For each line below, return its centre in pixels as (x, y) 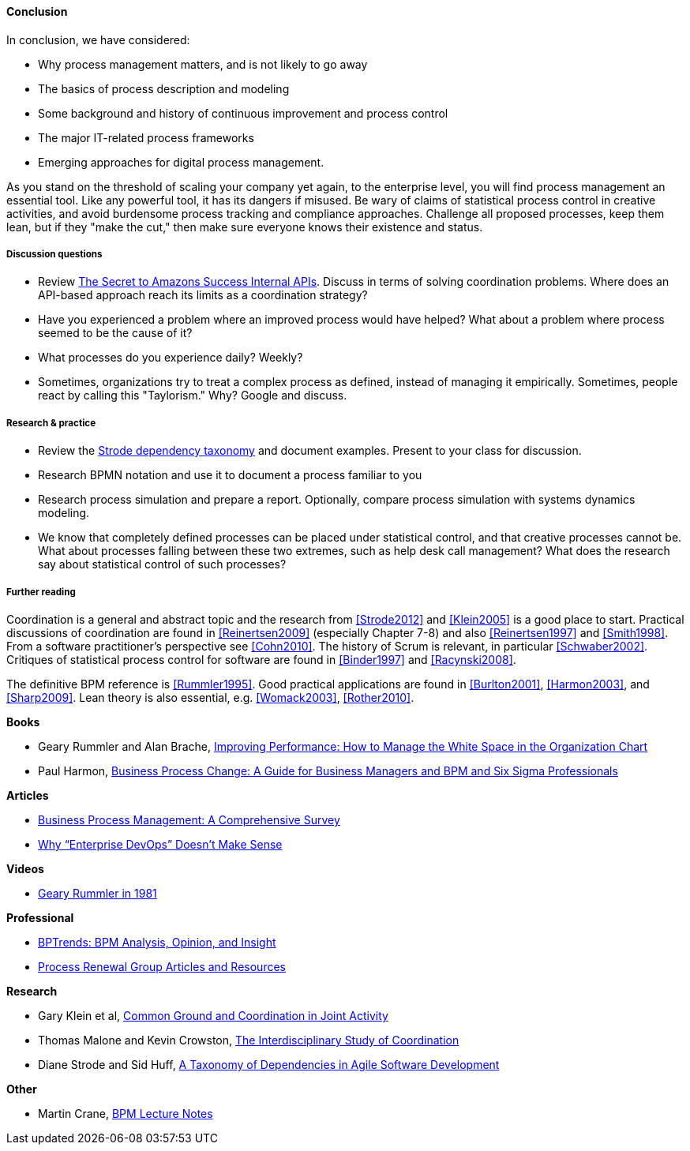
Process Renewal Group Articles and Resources (162, 966)
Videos (25, 868)
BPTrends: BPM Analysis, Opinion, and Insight (157, 942)
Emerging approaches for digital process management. (181, 162)
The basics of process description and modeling (164, 88)
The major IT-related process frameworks (146, 137)
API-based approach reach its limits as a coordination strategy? (203, 295)
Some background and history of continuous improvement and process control (243, 113)
